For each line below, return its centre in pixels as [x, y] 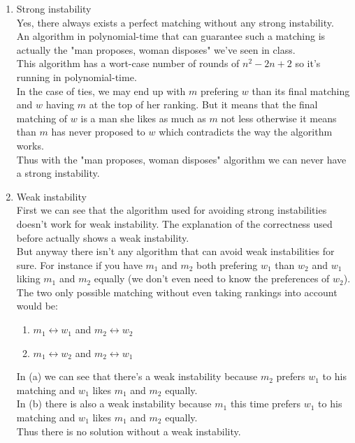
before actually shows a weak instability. [103, 237]
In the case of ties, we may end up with [101, 90]
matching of [42, 118]
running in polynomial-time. [77, 77]
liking [28, 278]
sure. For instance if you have [79, 264]
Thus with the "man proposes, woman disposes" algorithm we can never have [181, 159]
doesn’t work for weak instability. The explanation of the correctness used [174, 223]
